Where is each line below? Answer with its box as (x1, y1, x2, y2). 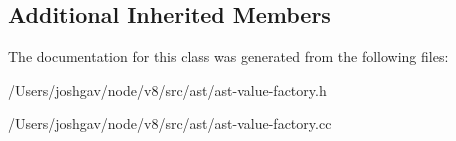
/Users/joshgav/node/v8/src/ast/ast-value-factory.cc (8, 113, 332, 134)
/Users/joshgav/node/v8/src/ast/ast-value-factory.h (8, 79, 327, 100)
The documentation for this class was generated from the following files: (8, 46, 449, 67)
